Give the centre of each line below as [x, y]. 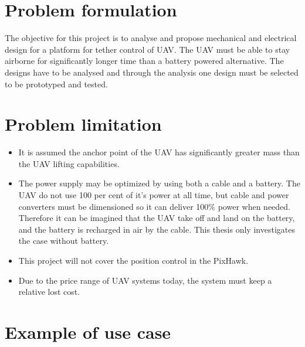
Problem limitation [83, 124]
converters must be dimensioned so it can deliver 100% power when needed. [154, 206]
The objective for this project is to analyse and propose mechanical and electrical [151, 38]
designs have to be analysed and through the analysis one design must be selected [152, 72]
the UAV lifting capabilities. [69, 163]
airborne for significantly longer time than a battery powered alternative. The [144, 61]
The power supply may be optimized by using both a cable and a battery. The [159, 183]
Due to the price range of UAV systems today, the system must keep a [145, 280]
